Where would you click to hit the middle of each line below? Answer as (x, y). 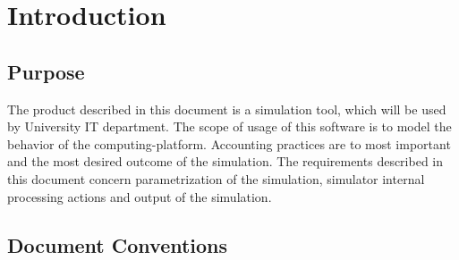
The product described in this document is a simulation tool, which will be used (227, 109)
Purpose (46, 71)
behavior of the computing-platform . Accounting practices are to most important (229, 143)
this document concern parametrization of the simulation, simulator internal (216, 178)
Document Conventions (118, 244)
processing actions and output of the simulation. (140, 196)
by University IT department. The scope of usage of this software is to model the (229, 126)
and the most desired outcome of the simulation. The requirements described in (225, 161)
